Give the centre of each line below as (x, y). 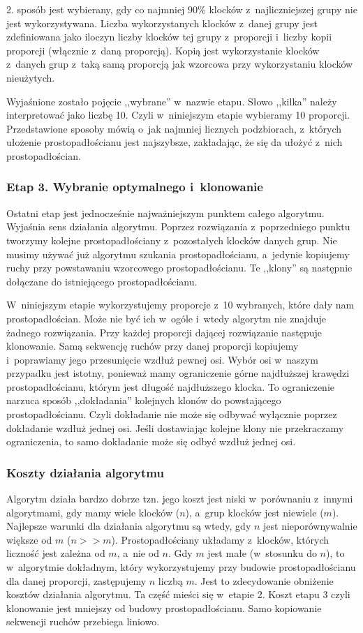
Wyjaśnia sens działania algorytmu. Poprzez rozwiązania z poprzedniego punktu (178, 226)
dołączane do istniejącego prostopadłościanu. (102, 281)
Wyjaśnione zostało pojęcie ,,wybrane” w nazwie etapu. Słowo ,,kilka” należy (172, 101)
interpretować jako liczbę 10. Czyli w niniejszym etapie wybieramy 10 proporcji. (178, 115)
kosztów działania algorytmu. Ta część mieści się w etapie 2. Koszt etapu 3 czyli (178, 594)
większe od (29, 539)
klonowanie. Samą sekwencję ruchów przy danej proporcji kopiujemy (153, 346)
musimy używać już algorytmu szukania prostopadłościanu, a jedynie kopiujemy (178, 254)
